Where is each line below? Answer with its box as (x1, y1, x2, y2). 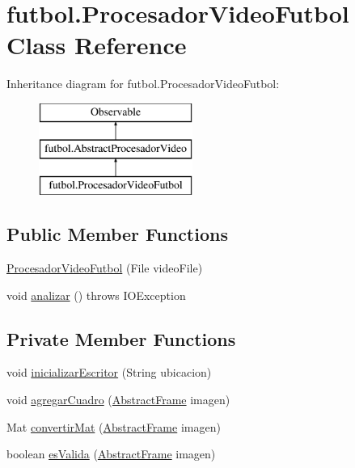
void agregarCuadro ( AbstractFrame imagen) (6, 391, 230, 408)
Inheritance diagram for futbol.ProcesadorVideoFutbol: (6, 75, 280, 92)
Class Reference (6, 28, 187, 61)
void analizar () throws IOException (6, 286, 186, 303)
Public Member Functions (6, 221, 228, 247)
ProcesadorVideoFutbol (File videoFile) (6, 259, 203, 276)
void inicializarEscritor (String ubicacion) (6, 364, 212, 381)
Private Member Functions (6, 326, 236, 351)
